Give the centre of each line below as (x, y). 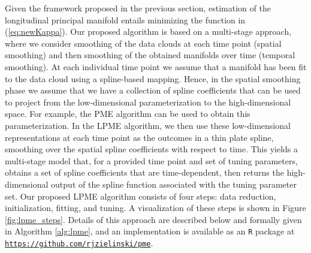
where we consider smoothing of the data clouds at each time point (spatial (143, 43)
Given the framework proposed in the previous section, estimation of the (138, 8)
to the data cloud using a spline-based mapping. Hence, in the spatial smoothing (153, 78)
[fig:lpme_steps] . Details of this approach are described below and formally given (153, 219)
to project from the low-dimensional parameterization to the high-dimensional (148, 102)
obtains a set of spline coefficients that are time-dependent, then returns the (144, 172)
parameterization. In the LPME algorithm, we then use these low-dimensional (148, 125)
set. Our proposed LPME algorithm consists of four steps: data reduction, (141, 196)
